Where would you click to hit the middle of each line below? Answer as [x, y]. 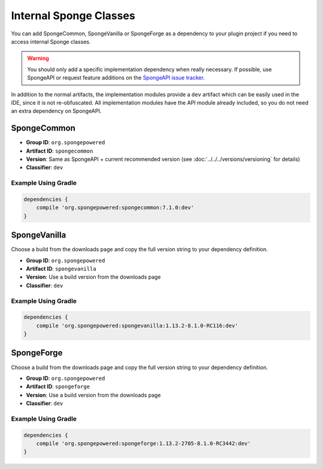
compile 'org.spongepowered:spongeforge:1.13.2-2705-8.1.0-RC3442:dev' [144, 444]
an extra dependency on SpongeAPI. [56, 111]
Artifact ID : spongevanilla [61, 269]
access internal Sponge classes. [51, 41]
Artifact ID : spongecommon [60, 151]
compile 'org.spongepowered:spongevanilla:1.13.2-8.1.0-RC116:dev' [137, 325]
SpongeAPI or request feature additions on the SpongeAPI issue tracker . [116, 78]
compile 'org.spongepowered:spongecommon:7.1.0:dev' [115, 208]
